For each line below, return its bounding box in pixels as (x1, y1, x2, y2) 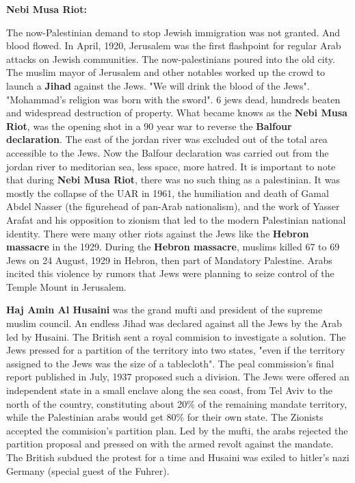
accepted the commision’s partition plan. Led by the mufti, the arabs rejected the (6, 423, 348, 437)
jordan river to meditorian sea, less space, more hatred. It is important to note (6, 159, 336, 173)
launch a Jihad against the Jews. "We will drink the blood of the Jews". (6, 78, 310, 92)
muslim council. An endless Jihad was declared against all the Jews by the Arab (6, 316, 342, 330)
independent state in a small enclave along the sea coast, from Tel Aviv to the (6, 383, 333, 397)
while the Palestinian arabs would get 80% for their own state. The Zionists (6, 410, 324, 424)
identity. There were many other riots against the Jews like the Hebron (6, 226, 309, 240)
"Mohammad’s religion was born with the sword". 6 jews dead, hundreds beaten (6, 92, 341, 106)
